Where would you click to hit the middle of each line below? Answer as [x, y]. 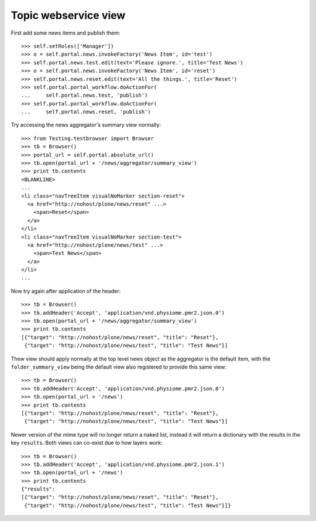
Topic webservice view [68, 15]
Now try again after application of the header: [66, 291]
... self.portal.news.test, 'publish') [85, 96]
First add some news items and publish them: [66, 33]
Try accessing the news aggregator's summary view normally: [86, 125]
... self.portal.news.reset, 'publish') [86, 112]
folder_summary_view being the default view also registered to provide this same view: [118, 367]
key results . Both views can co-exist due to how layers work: [87, 443]
